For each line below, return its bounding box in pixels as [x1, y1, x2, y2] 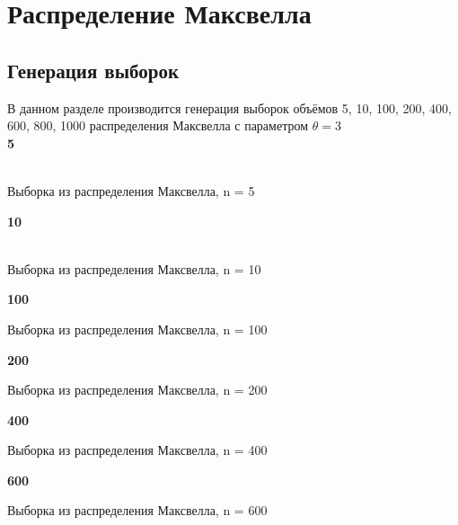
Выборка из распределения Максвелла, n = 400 [7, 440, 268, 459]
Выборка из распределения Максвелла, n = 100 [7, 319, 268, 338]
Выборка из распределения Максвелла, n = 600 [7, 501, 268, 520]
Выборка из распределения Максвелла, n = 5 [7, 181, 255, 200]
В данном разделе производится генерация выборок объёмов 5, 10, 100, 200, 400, [7, 98, 452, 117]
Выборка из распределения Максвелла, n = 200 [7, 380, 268, 399]
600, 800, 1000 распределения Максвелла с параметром [7, 116, 309, 135]
